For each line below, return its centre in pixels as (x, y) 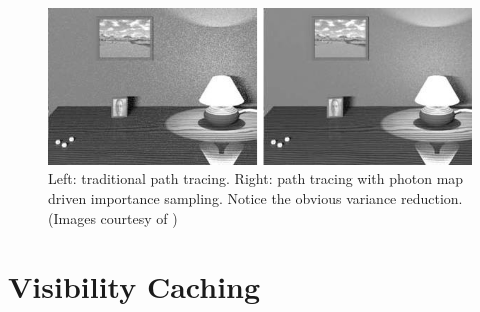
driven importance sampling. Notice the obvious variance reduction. (255, 198)
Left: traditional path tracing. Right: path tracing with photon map (256, 178)
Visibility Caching (134, 286)
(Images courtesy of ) (113, 217)
